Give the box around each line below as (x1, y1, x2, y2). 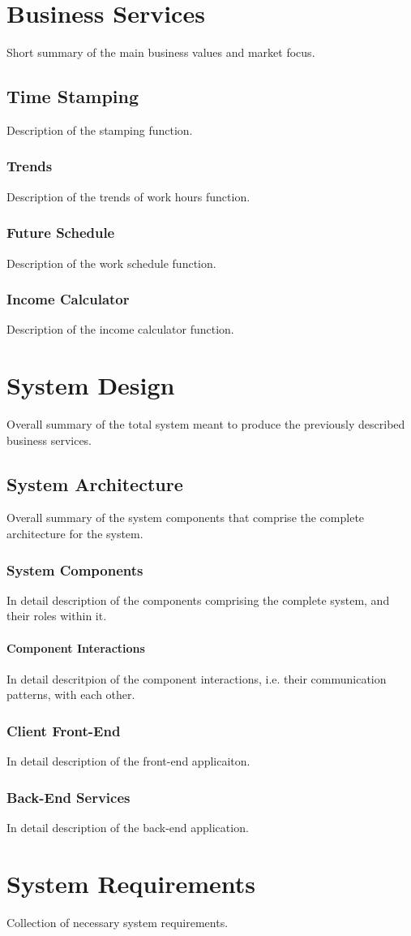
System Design (6, 369, 175, 402)
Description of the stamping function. (6, 121, 193, 138)
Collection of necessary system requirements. (6, 913, 229, 930)
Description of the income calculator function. (6, 321, 234, 338)
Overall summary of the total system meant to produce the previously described (6, 416, 405, 433)
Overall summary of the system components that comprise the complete (6, 509, 365, 526)
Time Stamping (6, 84, 139, 109)
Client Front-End (6, 720, 121, 740)
